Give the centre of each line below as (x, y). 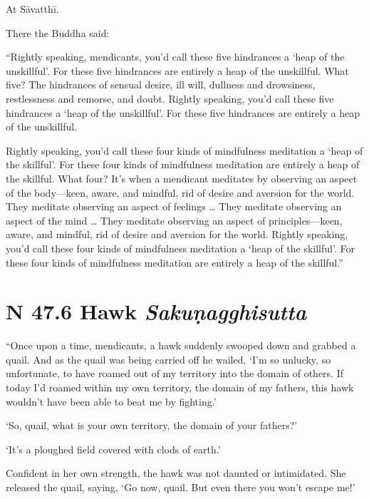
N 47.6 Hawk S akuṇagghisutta (156, 312)
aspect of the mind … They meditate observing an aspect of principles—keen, (174, 220)
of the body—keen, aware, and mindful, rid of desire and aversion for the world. (180, 192)
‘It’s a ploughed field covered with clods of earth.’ (113, 449)
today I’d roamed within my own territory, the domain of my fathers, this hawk (180, 387)
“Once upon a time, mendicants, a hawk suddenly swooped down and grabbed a (181, 345)
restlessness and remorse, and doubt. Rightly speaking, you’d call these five (170, 98)
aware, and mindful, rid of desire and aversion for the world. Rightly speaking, (177, 234)
